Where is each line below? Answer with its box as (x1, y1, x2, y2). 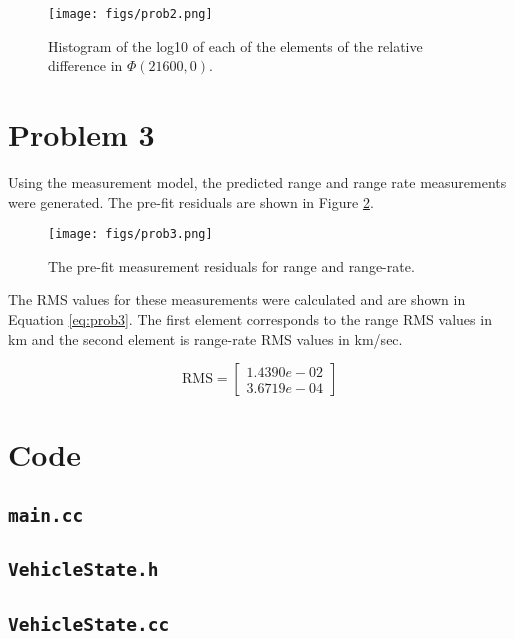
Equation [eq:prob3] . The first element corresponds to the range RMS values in (8, 309, 492, 329)
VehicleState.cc (8, 613, 170, 635)
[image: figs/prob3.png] (48, 227, 213, 242)
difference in (48, 55, 123, 76)
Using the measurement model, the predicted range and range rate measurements (8, 171, 507, 192)
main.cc (8, 504, 84, 526)
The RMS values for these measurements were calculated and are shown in (8, 289, 466, 310)
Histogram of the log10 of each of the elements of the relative (48, 35, 423, 56)
